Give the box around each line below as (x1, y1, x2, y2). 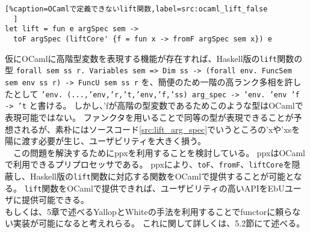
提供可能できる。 (21, 193, 89, 206)
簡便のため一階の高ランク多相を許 (158, 75, 293, 88)
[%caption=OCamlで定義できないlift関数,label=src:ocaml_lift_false (5, 5, 268, 13)
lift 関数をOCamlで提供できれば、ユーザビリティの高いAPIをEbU (24, 181, 285, 194)
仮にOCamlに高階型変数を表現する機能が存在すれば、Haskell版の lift (5, 52, 277, 64)
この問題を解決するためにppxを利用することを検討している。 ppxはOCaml (13, 146, 305, 159)
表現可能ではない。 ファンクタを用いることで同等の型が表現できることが (5, 110, 294, 123)
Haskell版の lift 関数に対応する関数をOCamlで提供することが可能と (29, 169, 294, 182)
